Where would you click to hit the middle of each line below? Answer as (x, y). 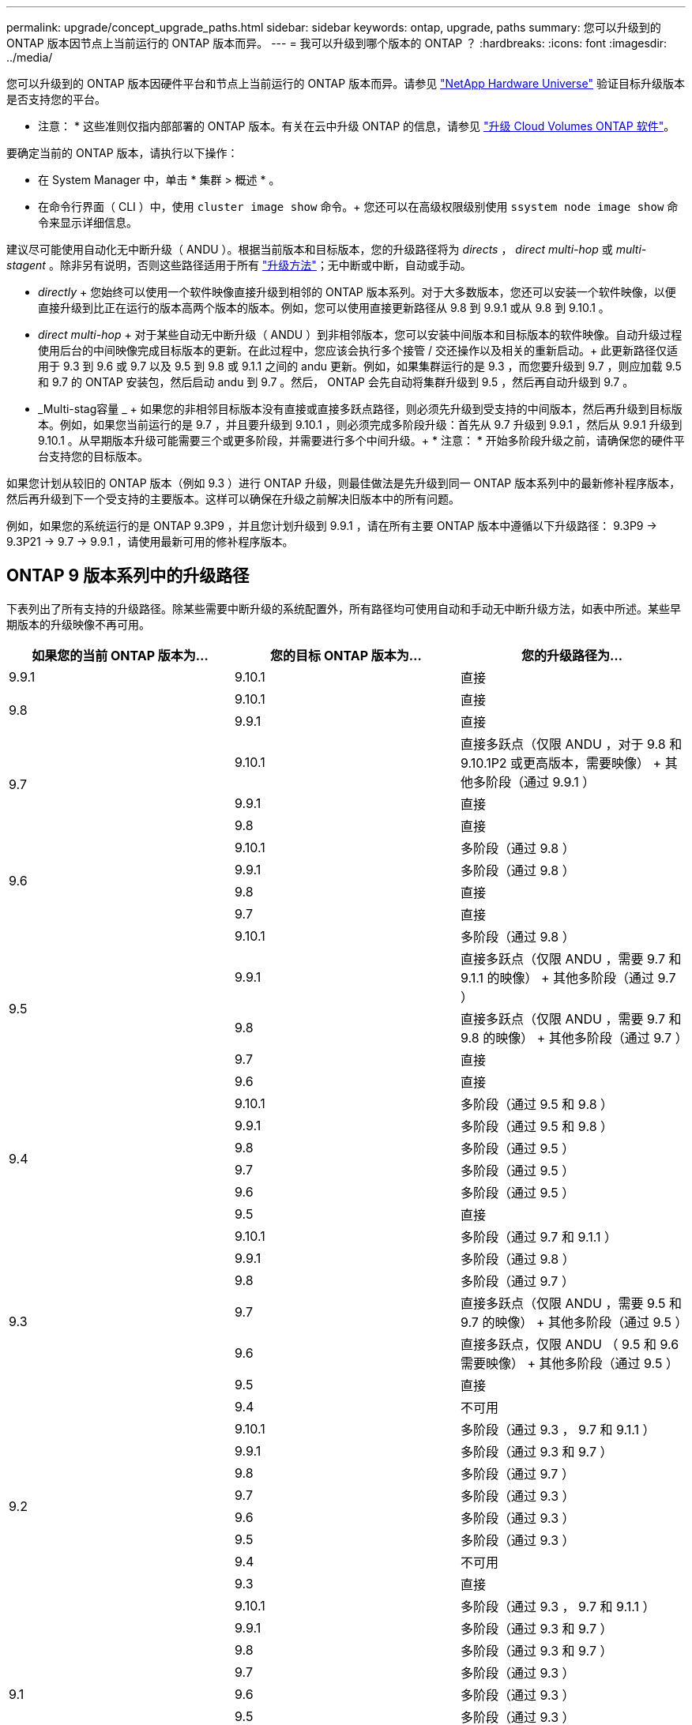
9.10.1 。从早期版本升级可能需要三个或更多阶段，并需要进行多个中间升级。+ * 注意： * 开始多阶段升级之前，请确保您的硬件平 (361, 440)
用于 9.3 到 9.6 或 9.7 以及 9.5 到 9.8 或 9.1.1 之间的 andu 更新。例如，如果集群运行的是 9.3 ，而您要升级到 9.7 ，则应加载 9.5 (360, 366)
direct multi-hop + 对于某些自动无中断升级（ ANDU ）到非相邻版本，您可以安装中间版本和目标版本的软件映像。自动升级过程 (360, 334)
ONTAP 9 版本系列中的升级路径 (128, 576)
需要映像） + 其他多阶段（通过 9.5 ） (569, 1363)
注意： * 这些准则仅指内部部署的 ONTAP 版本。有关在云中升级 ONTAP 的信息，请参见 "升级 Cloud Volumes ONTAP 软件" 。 (357, 126)
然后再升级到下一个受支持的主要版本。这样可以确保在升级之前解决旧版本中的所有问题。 (233, 499)
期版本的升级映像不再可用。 (78, 624)
